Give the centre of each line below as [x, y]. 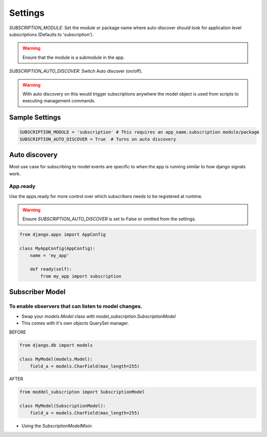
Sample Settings [35, 118]
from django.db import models [56, 345]
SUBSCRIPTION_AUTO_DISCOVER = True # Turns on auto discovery [98, 139]
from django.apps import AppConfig [63, 235]
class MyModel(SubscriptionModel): [63, 406]
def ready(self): [51, 269]
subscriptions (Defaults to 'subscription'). [51, 34]
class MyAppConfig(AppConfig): [58, 248]
